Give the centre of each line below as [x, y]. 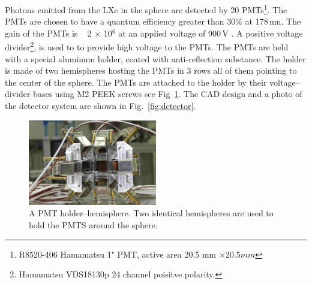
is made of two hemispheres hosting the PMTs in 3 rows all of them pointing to [151, 70]
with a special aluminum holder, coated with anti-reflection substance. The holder [155, 58]
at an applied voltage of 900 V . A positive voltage [211, 33]
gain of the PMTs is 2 [48, 33]
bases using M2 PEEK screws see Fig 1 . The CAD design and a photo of [168, 94]
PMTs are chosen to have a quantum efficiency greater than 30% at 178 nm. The [153, 21]
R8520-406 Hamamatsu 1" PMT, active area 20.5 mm [118, 254]
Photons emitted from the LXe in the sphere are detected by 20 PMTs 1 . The [146, 9]
